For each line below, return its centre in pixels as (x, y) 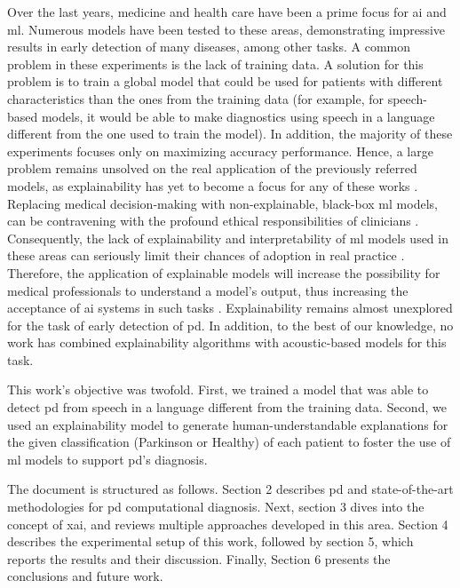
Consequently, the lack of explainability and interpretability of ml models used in (228, 238)
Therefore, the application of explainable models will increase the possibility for (224, 272)
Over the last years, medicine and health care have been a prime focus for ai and (227, 12)
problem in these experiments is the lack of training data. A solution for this (215, 64)
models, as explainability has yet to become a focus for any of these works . (213, 185)
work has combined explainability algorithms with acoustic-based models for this (227, 342)
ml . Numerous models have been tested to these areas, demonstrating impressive (226, 29)
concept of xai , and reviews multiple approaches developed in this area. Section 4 (228, 524)
